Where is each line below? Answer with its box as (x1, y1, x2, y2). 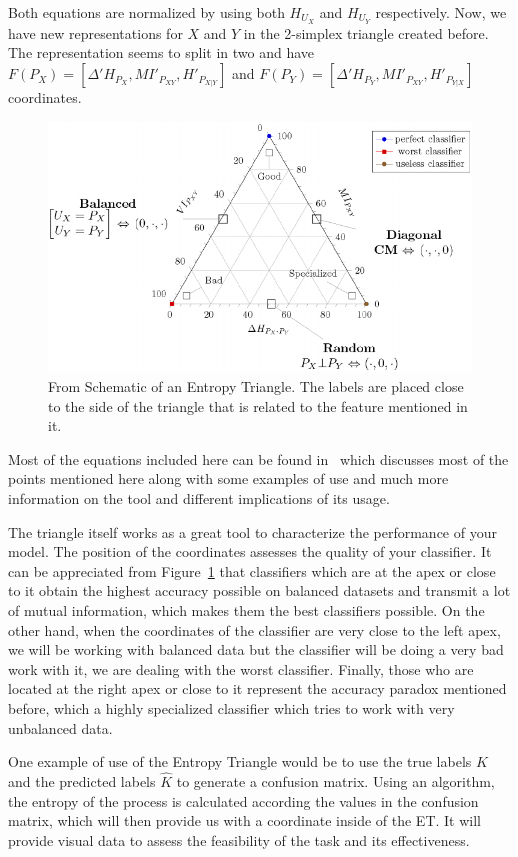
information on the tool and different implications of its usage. (8, 487, 390, 508)
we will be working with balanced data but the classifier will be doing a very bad (8, 639, 504, 660)
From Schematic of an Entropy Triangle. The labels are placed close (48, 376, 464, 397)
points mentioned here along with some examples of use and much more (8, 468, 449, 489)
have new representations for (8, 22, 183, 43)
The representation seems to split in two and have (8, 42, 315, 63)
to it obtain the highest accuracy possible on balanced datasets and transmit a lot (8, 580, 511, 601)
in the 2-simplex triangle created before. (243, 22, 489, 43)
